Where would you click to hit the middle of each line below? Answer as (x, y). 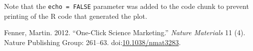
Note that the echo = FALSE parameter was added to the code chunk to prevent (126, 6)
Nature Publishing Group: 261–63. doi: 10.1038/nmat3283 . (93, 42)
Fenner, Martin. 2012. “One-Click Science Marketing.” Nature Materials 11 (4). (125, 32)
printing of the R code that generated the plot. (76, 16)
